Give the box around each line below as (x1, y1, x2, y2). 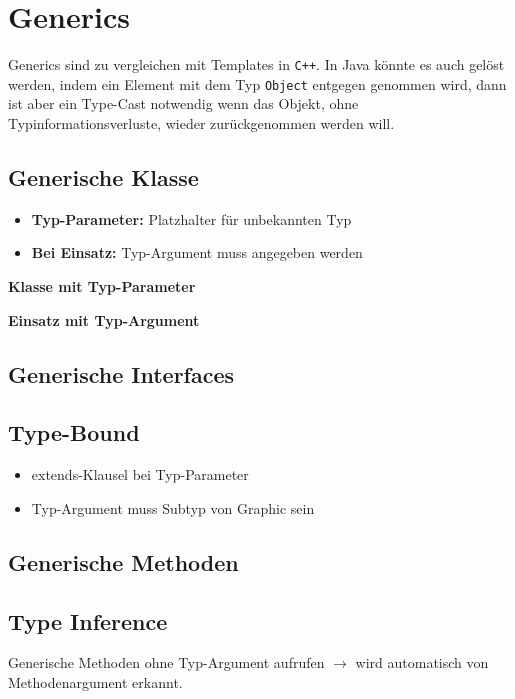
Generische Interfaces (8, 358, 235, 389)
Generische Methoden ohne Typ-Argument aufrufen (8, 652, 325, 673)
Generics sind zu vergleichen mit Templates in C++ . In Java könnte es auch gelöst (8, 54, 505, 75)
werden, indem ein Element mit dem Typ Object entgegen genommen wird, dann (8, 73, 507, 94)
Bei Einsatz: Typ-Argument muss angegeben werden (31, 242, 363, 263)
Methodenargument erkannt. (8, 671, 183, 692)
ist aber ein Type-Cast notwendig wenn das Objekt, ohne (8, 93, 359, 114)
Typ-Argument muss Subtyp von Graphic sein (31, 497, 315, 518)
